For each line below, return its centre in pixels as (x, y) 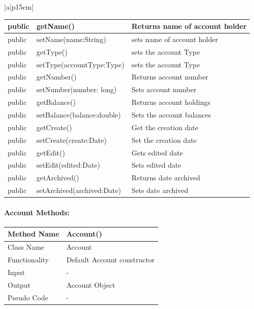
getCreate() (54, 127)
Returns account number (170, 77)
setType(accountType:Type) (80, 64)
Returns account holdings (171, 102)
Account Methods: (37, 212)
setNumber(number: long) (76, 89)
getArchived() (58, 178)
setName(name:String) (71, 39)
